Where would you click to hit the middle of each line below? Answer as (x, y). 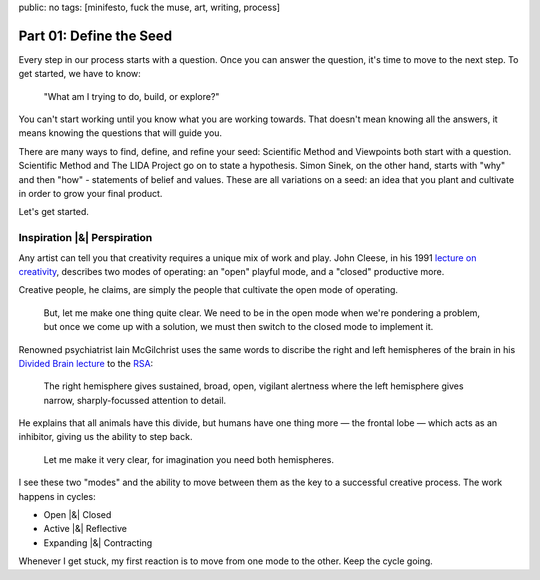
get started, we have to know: (80, 74)
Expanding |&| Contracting (98, 542)
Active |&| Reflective (85, 529)
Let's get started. (54, 212)
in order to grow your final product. (90, 194)
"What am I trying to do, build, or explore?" (131, 96)
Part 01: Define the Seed (95, 35)
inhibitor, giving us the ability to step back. (105, 437)
